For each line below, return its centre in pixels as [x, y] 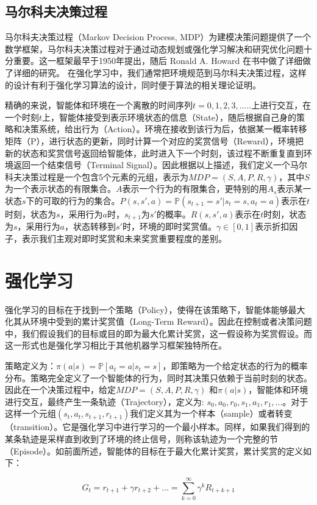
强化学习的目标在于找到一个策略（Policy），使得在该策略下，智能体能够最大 [155, 309]
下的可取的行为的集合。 [73, 200]
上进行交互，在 [281, 105]
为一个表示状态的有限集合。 [60, 189]
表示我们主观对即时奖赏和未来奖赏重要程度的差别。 [124, 238]
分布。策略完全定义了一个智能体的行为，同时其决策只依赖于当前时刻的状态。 [158, 377]
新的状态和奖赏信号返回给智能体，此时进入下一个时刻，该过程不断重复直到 [154, 153]
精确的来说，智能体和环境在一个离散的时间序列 [99, 105]
